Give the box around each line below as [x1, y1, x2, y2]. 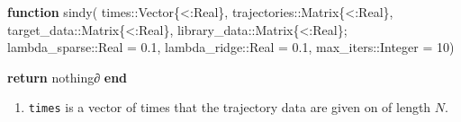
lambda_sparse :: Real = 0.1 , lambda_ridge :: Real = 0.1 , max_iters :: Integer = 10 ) [7, 38, 455, 57]
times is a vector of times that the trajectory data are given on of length [28, 98, 431, 117]
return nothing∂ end [7, 67, 128, 86]
